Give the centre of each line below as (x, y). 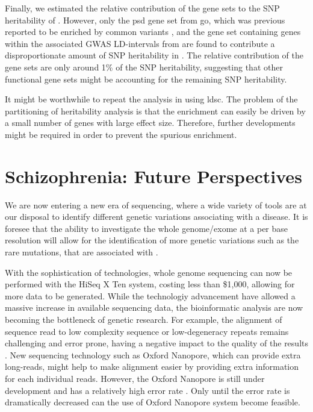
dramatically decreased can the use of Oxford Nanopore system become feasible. (153, 402)
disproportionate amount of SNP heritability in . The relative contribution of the (154, 55)
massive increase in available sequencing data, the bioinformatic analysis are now (154, 307)
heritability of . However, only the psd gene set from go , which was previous (145, 20)
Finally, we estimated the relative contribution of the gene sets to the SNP (142, 8)
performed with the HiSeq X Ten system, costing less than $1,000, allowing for (150, 284)
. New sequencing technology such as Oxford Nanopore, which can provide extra (153, 354)
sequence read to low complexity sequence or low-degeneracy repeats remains (147, 331)
